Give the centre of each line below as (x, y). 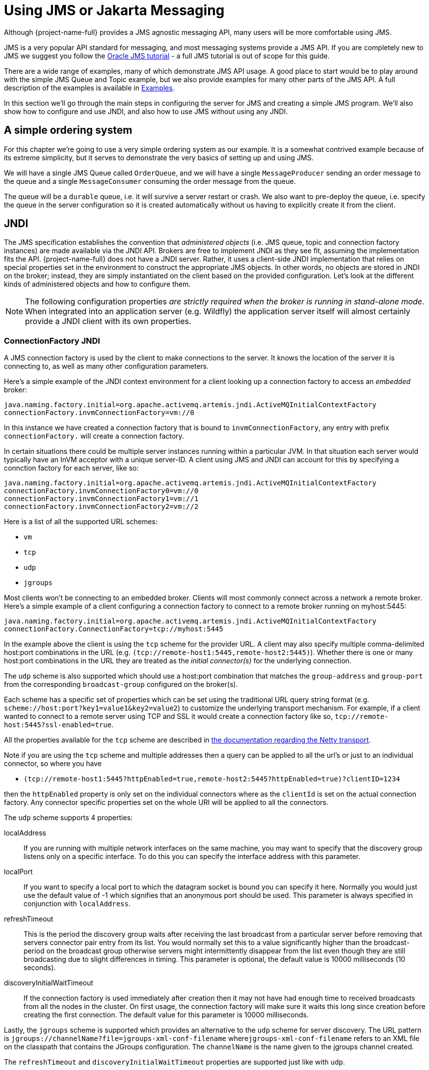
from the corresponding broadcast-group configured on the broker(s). (121, 684)
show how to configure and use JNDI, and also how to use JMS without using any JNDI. (146, 111)
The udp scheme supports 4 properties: (68, 818)
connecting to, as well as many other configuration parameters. (106, 366)
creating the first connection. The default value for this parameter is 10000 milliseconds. (166, 1015)
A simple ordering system (68, 130)
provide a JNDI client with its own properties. (108, 321)
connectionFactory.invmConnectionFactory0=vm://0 (101, 491)
